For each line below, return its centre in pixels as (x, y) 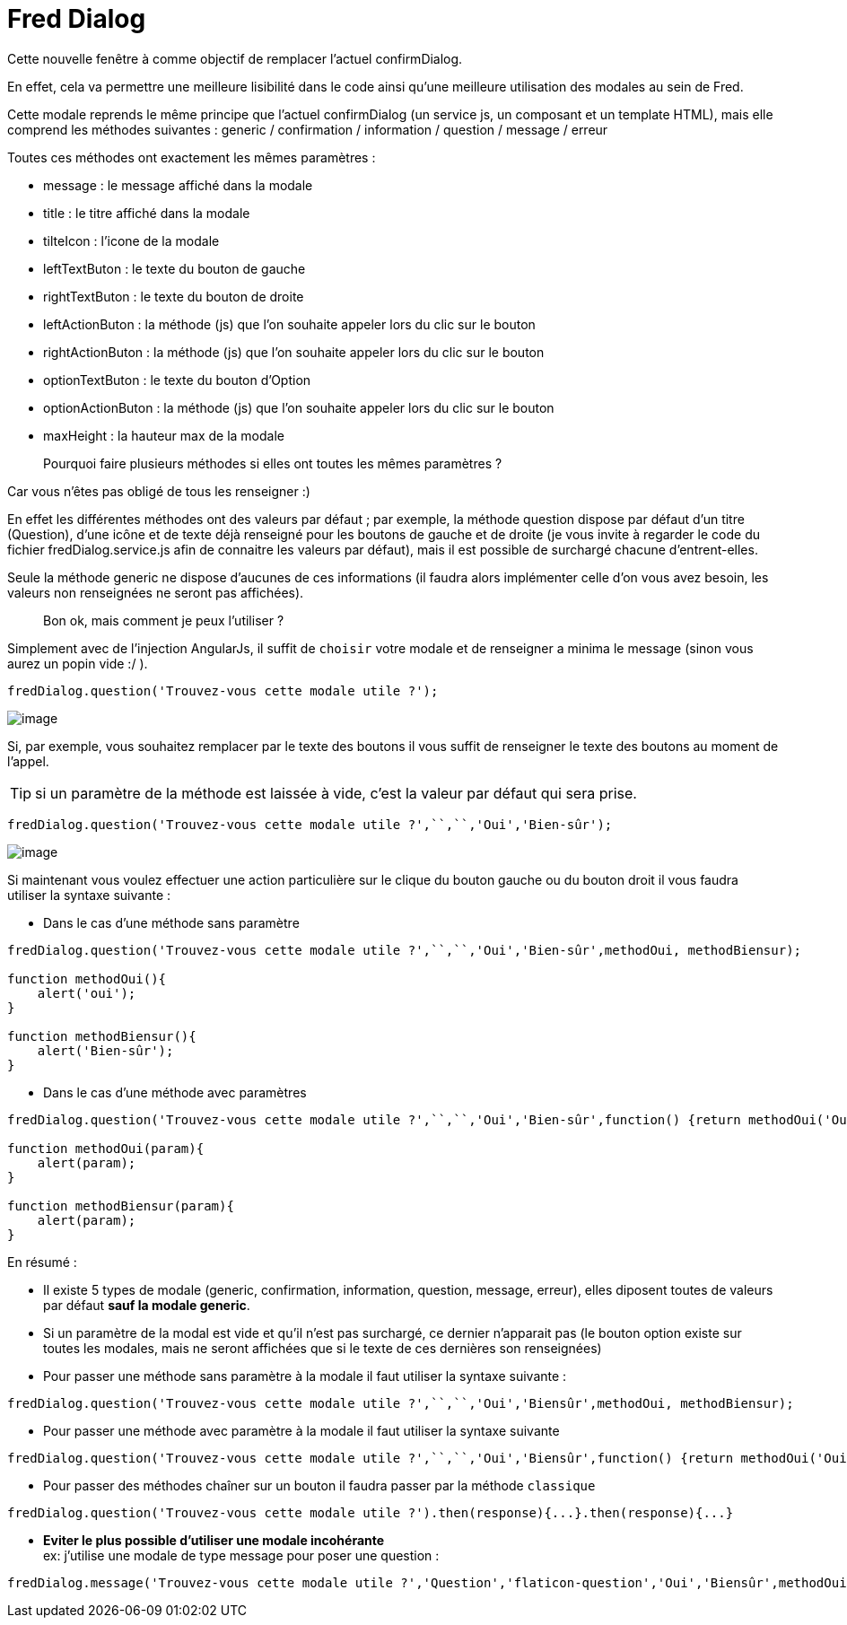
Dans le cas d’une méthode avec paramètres (175, 1092)
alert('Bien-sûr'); (105, 1050)
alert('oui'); (87, 993)
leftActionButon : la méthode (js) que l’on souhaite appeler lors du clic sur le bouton (289, 324)
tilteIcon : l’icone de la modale (131, 240)
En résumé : (42, 1262)
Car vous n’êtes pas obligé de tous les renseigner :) (159, 491)
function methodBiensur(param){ (121, 1206)
